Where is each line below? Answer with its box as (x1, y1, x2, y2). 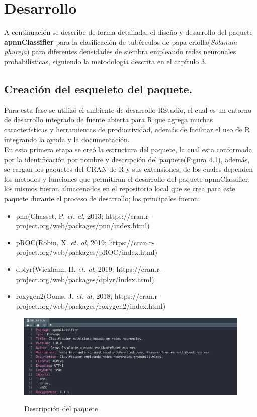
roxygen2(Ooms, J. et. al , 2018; (16, 291, 113, 301)
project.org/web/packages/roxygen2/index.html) (16, 300, 166, 311)
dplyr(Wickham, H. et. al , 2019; (16, 264, 114, 274)
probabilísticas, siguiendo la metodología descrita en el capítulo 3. (4, 56, 207, 66)
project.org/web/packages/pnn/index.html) (16, 220, 150, 231)
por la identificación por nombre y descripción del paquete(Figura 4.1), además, (4, 154, 250, 164)
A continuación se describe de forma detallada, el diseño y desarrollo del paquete (4, 27, 253, 37)
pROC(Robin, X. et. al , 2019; (16, 237, 107, 247)
